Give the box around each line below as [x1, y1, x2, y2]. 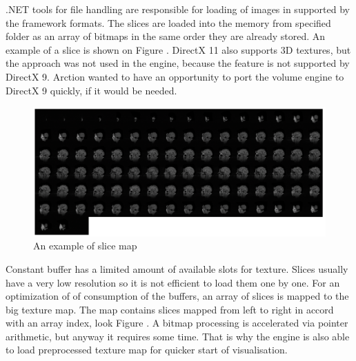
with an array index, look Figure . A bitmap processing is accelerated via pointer [6, 316, 348, 330]
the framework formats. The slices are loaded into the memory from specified [6, 15, 331, 30]
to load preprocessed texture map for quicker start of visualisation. [6, 342, 288, 357]
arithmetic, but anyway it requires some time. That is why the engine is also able [6, 329, 350, 343]
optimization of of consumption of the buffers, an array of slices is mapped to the [6, 289, 349, 303]
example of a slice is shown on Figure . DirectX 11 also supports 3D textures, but [6, 42, 351, 56]
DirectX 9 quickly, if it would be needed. [6, 83, 177, 97]
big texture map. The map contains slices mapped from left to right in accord [6, 302, 334, 316]
